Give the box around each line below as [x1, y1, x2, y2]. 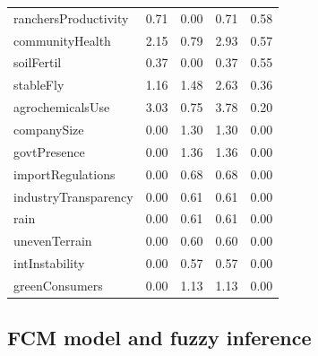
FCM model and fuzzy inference [7, 324, 312, 352]
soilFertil [13, 53, 62, 72]
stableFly [13, 75, 64, 94]
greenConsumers [13, 275, 103, 294]
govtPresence [13, 142, 85, 161]
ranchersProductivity [13, 8, 129, 27]
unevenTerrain [13, 231, 92, 250]
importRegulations [13, 164, 116, 183]
